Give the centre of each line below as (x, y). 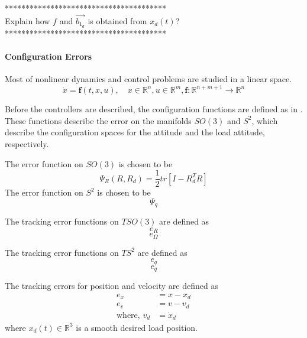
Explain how (28, 20)
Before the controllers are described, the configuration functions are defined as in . (154, 109)
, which (265, 120)
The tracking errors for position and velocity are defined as (112, 286)
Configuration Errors (49, 56)
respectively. (27, 143)
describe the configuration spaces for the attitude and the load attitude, (135, 132)
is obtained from (117, 20)
